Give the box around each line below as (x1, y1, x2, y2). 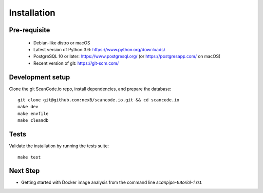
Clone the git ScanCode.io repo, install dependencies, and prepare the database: (9, 86, 171, 92)
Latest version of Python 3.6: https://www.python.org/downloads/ (33, 46, 166, 52)
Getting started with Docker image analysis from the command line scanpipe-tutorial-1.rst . (21, 179, 203, 185)
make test (18, 154, 41, 160)
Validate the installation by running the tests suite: (9, 143, 109, 149)
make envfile (18, 111, 49, 116)
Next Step (9, 167, 40, 175)
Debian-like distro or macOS (33, 39, 90, 46)
